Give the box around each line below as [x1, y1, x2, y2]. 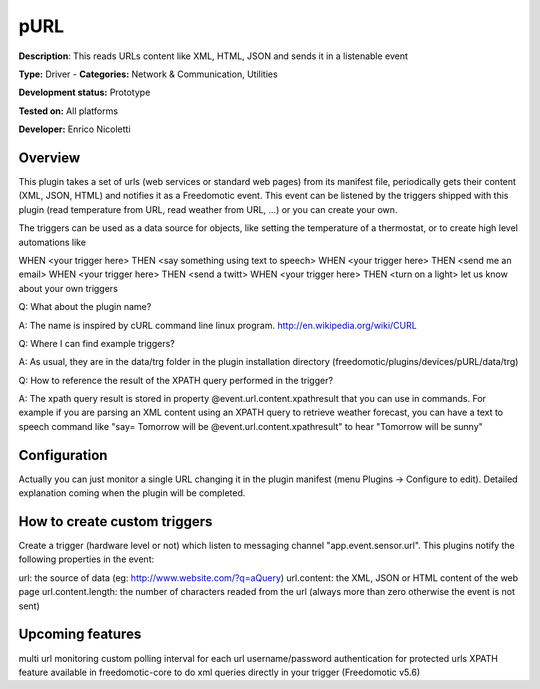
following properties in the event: [18, 553, 155, 565]
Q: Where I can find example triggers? [18, 337, 175, 349]
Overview [18, 149, 81, 166]
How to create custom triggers [18, 513, 213, 530]
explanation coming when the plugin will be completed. [18, 487, 246, 499]
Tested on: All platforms [18, 105, 119, 117]
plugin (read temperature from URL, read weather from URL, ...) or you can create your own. [18, 203, 398, 215]
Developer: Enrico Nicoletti [18, 123, 131, 135]
